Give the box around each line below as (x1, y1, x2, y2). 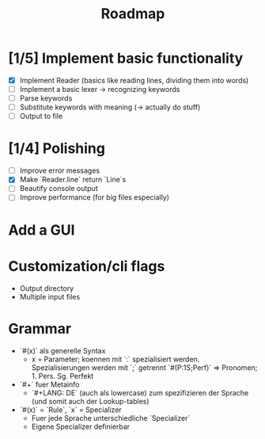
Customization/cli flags (8, 257, 165, 275)
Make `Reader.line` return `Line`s (19, 175, 127, 185)
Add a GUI (8, 221, 75, 239)
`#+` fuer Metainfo (19, 380, 80, 389)
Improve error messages (19, 166, 100, 175)
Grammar (8, 319, 72, 338)
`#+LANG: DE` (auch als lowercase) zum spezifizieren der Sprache (31, 387, 249, 397)
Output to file (19, 112, 63, 121)
